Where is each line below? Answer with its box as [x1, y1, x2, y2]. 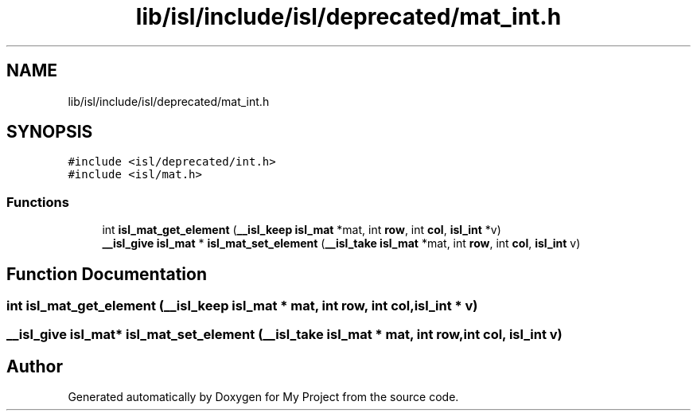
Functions [6, 193, 69, 210]
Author [6, 356, 63, 376]
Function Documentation [6, 263, 207, 284]
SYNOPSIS [6, 122, 93, 142]
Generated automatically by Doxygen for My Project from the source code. [68, 390, 459, 404]
